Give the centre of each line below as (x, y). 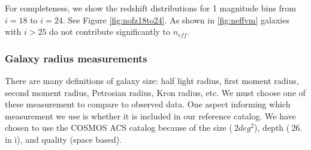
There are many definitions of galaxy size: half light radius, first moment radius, (152, 80)
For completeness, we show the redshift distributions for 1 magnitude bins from (150, 8)
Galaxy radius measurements (76, 58)
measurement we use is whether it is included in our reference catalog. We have (150, 115)
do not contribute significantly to (110, 31)
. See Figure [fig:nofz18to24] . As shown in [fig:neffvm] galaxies (176, 19)
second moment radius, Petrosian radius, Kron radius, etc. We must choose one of (155, 92)
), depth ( (272, 127)
